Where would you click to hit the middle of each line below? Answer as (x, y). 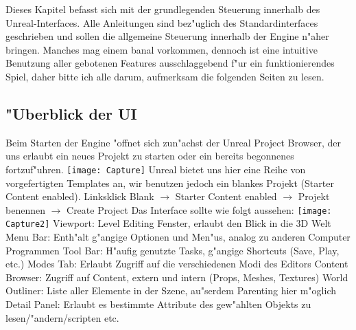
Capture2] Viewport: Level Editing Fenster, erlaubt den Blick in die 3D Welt (168, 223)
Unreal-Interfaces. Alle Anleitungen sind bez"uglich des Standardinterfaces (162, 22)
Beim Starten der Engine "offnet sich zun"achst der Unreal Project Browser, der (173, 142)
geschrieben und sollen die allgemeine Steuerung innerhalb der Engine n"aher (167, 36)
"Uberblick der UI (71, 113)
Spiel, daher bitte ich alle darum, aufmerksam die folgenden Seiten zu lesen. (165, 76)
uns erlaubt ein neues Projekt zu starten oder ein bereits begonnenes (150, 156)
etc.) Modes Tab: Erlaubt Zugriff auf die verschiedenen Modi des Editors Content (177, 264)
